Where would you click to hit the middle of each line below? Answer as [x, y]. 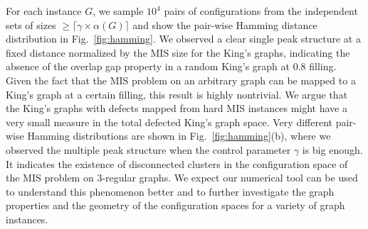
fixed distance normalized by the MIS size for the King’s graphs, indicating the [178, 52]
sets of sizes [31, 24]
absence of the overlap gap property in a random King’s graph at [148, 66]
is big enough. [332, 149]
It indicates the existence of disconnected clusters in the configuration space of [177, 163]
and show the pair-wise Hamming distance [225, 24]
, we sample [118, 11]
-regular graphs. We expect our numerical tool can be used [230, 178]
